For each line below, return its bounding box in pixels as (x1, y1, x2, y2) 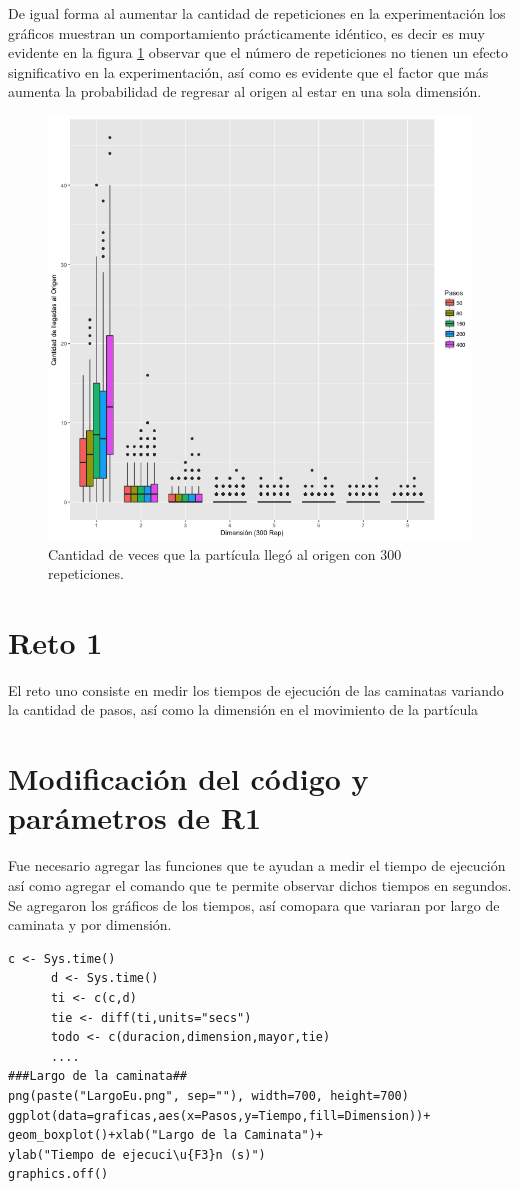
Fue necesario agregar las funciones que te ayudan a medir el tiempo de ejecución (8, 855, 506, 876)
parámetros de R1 (8, 797, 262, 838)
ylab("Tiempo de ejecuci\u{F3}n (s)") (8, 1147, 266, 1162)
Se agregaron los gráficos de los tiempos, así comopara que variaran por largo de (8, 894, 500, 915)
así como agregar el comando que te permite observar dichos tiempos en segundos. (8, 874, 512, 895)
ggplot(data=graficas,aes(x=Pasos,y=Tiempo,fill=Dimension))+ (8, 1108, 431, 1123)
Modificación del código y (8, 758, 369, 799)
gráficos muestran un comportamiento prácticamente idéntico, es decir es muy (8, 22, 485, 43)
